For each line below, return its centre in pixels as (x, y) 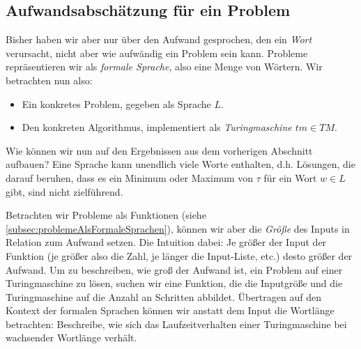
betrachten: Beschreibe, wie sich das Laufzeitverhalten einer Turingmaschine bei (176, 324)
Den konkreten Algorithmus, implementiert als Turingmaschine (157, 127)
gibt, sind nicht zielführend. (64, 191)
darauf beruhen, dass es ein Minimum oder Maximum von (130, 177)
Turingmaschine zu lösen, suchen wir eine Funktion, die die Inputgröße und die (174, 283)
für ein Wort (290, 177)
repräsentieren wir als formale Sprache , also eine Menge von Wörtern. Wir (164, 67)
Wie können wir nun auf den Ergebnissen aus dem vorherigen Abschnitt (159, 150)
